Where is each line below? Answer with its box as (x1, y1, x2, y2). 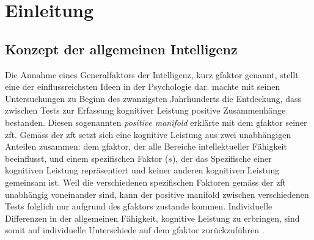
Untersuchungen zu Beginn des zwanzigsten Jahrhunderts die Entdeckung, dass (5, 92, 301, 104)
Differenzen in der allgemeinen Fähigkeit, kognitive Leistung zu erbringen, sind (5, 211, 300, 224)
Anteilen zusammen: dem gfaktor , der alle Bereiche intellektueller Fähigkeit (5, 140, 287, 153)
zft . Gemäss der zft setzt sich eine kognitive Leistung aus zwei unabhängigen (5, 128, 291, 140)
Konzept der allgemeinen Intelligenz (5, 39, 238, 58)
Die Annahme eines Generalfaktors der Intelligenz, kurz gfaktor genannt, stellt (5, 68, 299, 81)
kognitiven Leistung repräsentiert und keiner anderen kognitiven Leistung (5, 164, 280, 176)
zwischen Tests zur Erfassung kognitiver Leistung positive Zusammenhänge (5, 104, 286, 117)
